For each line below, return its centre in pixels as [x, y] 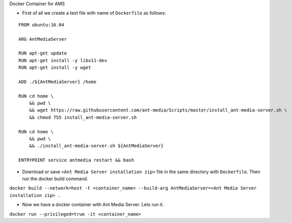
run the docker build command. [55, 179]
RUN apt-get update [43, 53]
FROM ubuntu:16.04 [42, 25]
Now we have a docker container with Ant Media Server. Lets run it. [93, 205]
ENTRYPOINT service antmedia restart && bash [76, 160]
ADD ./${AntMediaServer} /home [58, 82]
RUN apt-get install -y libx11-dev [63, 60]
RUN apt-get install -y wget [55, 68]
